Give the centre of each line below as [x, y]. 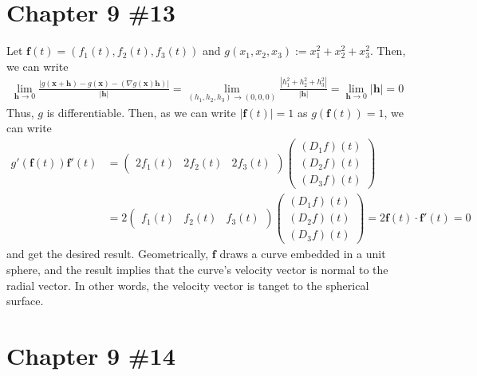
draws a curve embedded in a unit [303, 254]
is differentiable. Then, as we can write [141, 112]
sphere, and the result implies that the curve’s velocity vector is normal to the [197, 270]
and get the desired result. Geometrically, [108, 254]
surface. [25, 301]
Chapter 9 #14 [91, 355]
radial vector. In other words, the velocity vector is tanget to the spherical [188, 285]
